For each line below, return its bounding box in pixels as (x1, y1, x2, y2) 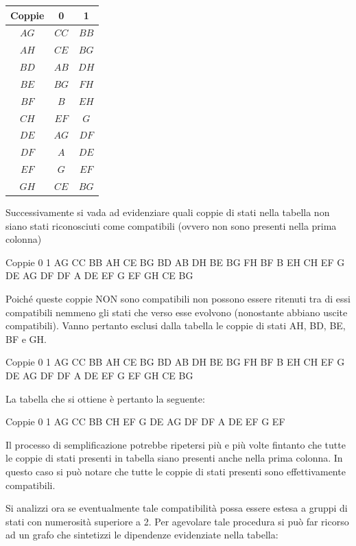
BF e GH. (5, 331, 47, 346)
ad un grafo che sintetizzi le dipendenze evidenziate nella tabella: (5, 527, 278, 542)
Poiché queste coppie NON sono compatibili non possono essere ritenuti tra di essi (5, 292, 351, 305)
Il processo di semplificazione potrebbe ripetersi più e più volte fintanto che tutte (5, 437, 346, 451)
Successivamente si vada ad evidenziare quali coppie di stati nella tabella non (5, 205, 330, 219)
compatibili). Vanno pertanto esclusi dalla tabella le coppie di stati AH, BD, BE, (5, 318, 346, 333)
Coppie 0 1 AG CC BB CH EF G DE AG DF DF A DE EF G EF (5, 414, 285, 429)
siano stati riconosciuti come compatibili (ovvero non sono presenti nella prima (5, 218, 337, 233)
